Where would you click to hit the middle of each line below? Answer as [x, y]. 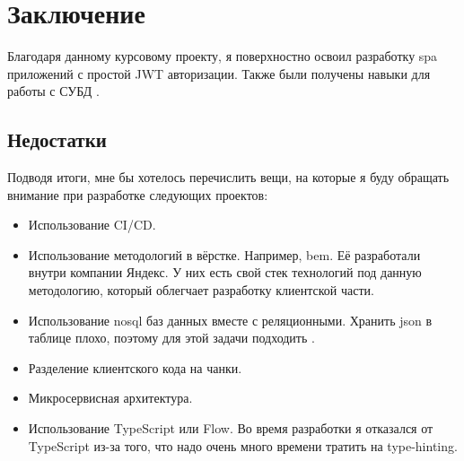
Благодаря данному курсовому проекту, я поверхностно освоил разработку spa [223, 56]
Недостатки [57, 139]
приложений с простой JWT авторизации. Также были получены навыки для [219, 73]
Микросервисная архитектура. [110, 398]
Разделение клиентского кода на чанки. [135, 367]
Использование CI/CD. [92, 225]
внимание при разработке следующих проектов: [138, 194]
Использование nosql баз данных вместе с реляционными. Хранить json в [230, 320]
